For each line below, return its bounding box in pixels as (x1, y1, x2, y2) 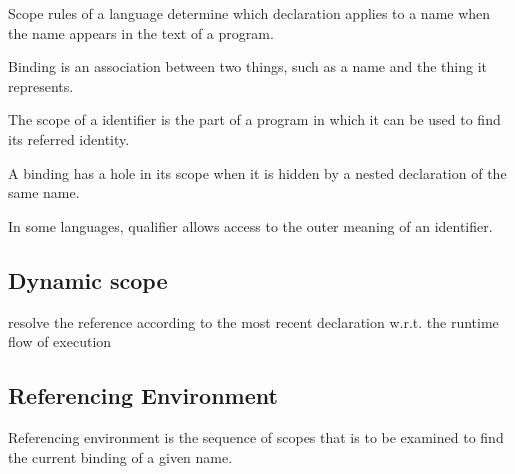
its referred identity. (8, 128, 130, 149)
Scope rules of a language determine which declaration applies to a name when (8, 3, 491, 23)
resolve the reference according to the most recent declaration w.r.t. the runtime (8, 311, 499, 332)
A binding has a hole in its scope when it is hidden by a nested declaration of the (8, 162, 507, 183)
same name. (8, 182, 80, 203)
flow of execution (8, 331, 112, 352)
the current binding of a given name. (8, 446, 233, 467)
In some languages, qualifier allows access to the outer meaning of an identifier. (8, 215, 493, 236)
